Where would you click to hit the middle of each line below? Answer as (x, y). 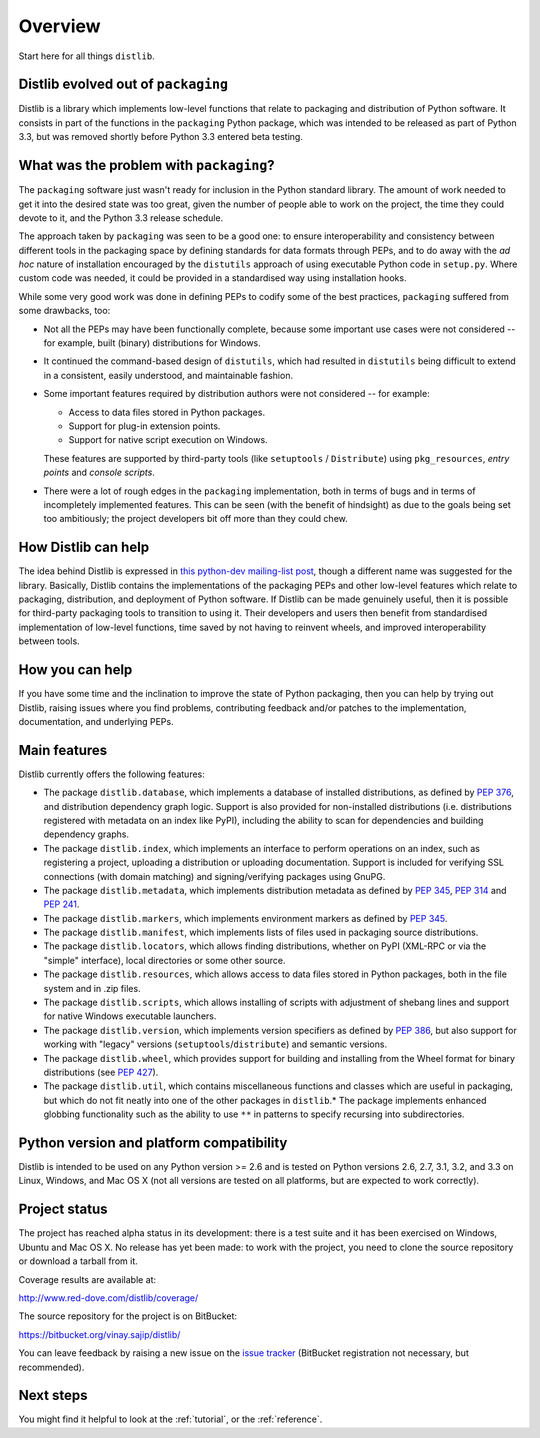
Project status (63, 1209)
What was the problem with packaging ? (146, 165)
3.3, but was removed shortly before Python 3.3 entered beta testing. (161, 137)
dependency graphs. (86, 834)
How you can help (75, 670)
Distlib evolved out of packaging (123, 84)
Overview (59, 26)
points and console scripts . (99, 472)
